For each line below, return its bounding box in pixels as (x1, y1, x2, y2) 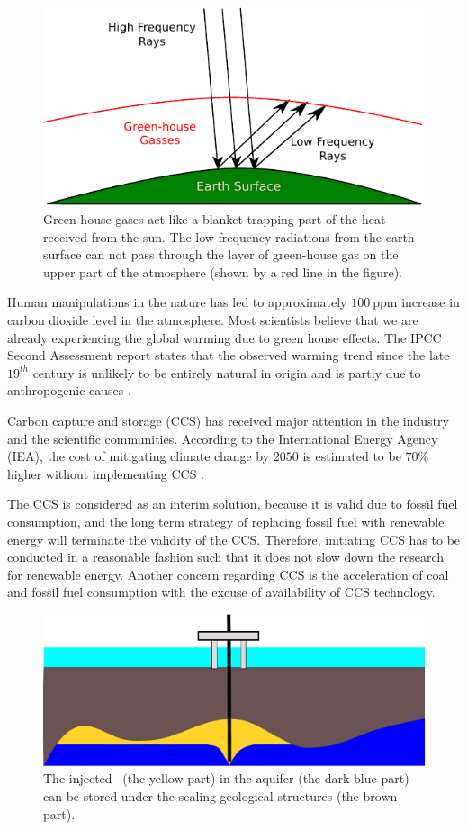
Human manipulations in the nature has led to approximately (7, 293, 347, 311)
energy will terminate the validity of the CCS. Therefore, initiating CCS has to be (7, 529, 461, 548)
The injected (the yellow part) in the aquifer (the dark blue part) (43, 769, 409, 788)
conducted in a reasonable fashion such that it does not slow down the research (7, 547, 445, 566)
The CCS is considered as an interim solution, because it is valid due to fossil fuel (7, 494, 458, 513)
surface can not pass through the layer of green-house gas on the (43, 245, 399, 264)
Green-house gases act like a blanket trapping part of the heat (43, 210, 386, 229)
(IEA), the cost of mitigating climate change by (7, 447, 270, 465)
